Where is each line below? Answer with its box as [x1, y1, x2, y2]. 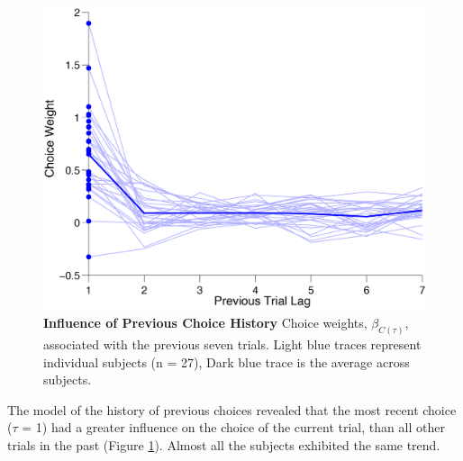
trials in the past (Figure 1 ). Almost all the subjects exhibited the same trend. [7, 436, 440, 455]
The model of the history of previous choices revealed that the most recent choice [7, 400, 457, 419]
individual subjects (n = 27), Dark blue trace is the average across [43, 352, 410, 371]
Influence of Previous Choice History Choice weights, [43, 313, 368, 332]
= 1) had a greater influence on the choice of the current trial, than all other [22, 418, 445, 437]
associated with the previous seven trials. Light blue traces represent [43, 335, 422, 354]
